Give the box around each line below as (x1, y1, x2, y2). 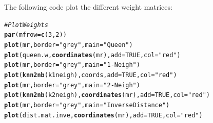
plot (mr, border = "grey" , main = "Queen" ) (4, 41, 133, 48)
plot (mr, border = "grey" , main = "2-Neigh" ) (4, 81, 140, 89)
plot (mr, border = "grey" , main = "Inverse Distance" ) (4, 101, 170, 109)
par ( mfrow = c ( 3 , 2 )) (4, 31, 67, 39)
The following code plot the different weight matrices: (4, 2, 172, 12)
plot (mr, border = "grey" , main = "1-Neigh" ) (4, 61, 140, 69)
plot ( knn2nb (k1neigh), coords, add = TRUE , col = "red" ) (4, 71, 177, 79)
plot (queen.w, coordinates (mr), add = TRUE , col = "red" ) (4, 51, 181, 59)
